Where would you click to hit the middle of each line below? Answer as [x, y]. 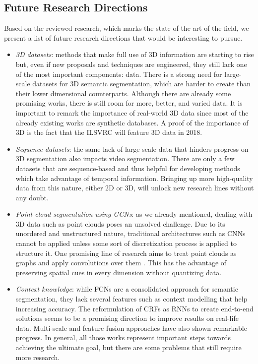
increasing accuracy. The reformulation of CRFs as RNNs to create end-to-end [134, 308]
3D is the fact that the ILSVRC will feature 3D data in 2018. [109, 132]
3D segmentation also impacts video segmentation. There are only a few [125, 158]
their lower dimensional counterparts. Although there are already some [123, 93]
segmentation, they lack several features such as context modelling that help [131, 299]
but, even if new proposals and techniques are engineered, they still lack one [131, 64]
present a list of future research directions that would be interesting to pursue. [123, 37]
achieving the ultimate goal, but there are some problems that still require [129, 347]
